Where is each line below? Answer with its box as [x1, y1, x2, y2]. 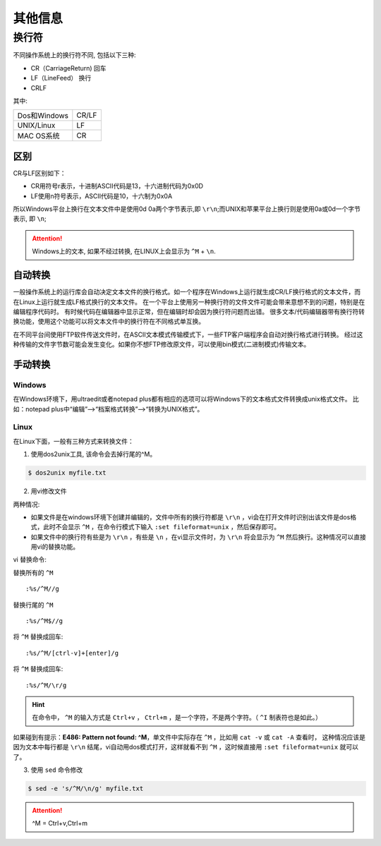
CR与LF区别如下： [13, 169, 66, 177]
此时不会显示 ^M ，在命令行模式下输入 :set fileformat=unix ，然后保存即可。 [42, 523, 281, 531]
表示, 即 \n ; [13, 214, 47, 223]
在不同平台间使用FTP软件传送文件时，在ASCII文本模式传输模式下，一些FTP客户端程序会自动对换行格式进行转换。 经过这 [13, 330, 363, 339]
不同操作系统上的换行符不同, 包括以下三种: [13, 51, 137, 59]
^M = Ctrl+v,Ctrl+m [32, 819, 88, 828]
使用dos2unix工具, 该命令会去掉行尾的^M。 [30, 450, 157, 459]
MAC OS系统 [17, 131, 60, 141]
